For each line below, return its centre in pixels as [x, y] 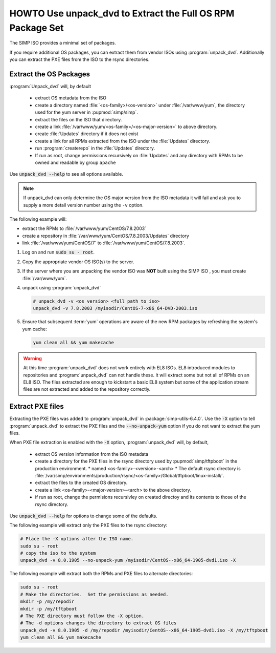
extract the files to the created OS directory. [81, 483]
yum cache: [34, 329]
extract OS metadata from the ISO [71, 98]
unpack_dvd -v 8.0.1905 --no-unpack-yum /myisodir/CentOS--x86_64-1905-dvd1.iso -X [128, 560]
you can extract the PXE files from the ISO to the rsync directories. [79, 59]
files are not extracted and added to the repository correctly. [87, 389]
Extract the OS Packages [50, 74]
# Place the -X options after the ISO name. [77, 539]
